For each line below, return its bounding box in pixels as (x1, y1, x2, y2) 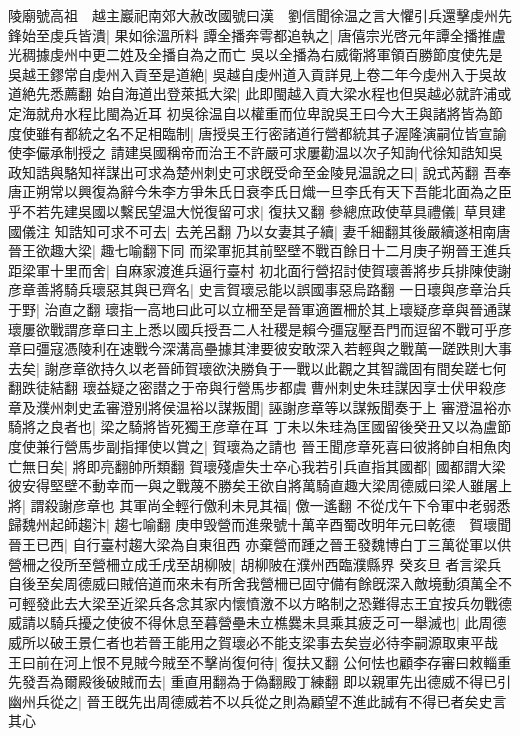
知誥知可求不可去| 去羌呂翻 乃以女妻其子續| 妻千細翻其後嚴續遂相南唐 (54, 220, 511, 241)
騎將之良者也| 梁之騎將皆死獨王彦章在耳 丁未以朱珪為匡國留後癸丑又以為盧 (8, 416, 498, 437)
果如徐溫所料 (114, 24, 199, 45)
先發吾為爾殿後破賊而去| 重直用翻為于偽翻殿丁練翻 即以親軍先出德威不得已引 (8, 671, 512, 692)
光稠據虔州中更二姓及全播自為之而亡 (8, 44, 246, 65)
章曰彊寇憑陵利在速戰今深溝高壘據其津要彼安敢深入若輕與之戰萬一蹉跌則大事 (8, 338, 512, 359)
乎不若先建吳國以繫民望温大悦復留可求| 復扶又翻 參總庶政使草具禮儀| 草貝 (8, 200, 492, 221)
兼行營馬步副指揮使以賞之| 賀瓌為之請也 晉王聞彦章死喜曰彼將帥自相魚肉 (35, 436, 512, 457)
